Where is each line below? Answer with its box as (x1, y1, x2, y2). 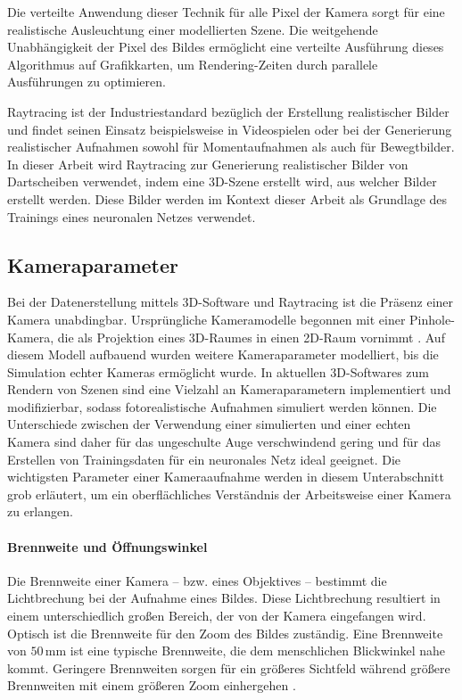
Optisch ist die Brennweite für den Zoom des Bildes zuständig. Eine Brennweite (7, 623, 443, 642)
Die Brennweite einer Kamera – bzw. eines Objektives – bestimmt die (7, 571, 387, 589)
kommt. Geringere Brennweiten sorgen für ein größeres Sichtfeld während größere (7, 658, 450, 677)
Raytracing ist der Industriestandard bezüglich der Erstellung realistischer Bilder (7, 102, 450, 120)
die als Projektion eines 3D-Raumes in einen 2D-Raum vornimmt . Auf (57, 327, 445, 346)
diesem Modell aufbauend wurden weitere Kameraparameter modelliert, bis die (7, 345, 439, 364)
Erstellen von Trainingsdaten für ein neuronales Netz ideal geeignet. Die (7, 449, 401, 468)
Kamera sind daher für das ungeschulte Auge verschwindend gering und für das (7, 432, 441, 451)
